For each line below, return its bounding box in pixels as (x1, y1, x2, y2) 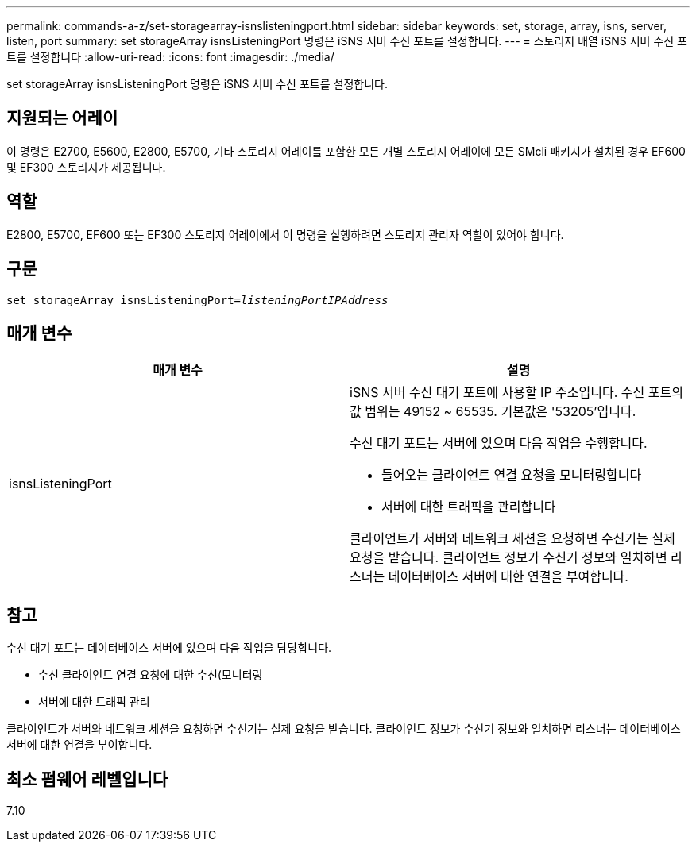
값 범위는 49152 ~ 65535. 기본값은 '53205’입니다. (350, 403, 636, 420)
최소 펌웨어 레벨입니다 (6, 769, 168, 789)
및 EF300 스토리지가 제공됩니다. (6, 160, 166, 174)
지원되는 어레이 (6, 108, 118, 129)
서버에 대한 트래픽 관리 (38, 695, 150, 709)
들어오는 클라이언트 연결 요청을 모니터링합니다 (381, 467, 642, 484)
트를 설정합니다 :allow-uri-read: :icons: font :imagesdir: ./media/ (6, 50, 334, 64)
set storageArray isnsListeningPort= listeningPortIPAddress (6, 293, 389, 306)
